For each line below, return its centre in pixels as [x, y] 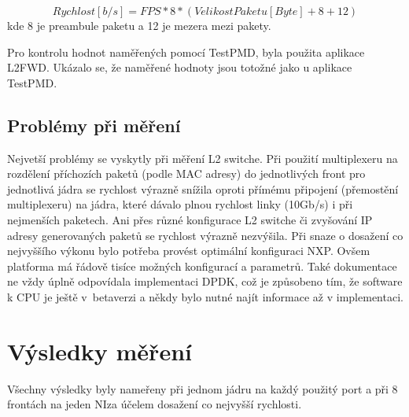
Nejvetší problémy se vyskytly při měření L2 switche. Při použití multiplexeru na [203, 158]
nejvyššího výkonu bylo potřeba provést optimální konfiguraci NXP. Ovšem [189, 251]
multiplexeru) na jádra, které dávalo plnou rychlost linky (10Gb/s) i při [180, 204]
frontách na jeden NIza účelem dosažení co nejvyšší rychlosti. [155, 404]
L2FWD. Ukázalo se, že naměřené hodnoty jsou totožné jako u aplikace [180, 67]
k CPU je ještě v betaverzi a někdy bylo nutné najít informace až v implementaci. [205, 296]
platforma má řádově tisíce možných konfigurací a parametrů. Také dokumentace [202, 266]
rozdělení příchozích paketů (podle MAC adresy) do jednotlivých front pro [186, 173]
